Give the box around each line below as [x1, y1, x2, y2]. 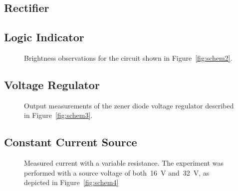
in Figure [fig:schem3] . [24, 110, 93, 120]
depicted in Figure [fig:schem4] [24, 177, 119, 188]
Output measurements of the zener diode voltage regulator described [24, 100, 234, 110]
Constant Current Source [4, 134, 137, 150]
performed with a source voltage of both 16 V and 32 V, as [24, 167, 210, 178]
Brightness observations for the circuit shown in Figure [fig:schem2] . [24, 52, 233, 63]
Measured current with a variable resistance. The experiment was [24, 158, 224, 168]
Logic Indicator [4, 29, 84, 45]
